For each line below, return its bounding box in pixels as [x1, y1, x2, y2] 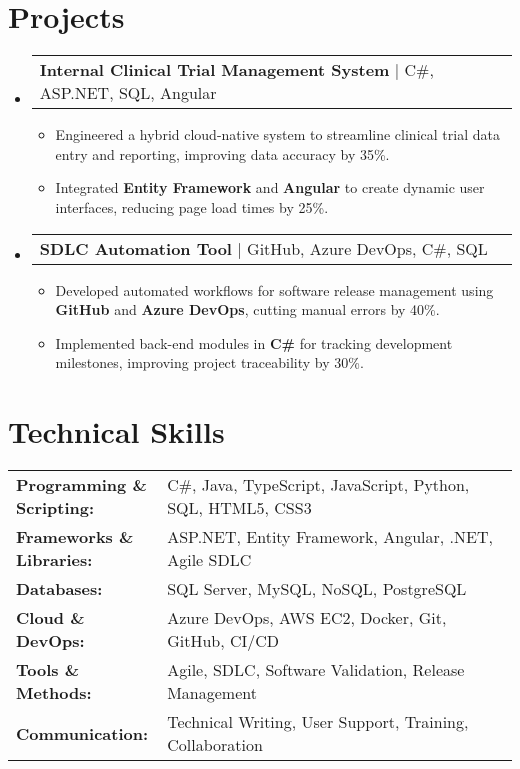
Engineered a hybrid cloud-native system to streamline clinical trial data [55, 124, 500, 145]
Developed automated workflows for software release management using [55, 279, 494, 300]
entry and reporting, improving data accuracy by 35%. [55, 143, 390, 164]
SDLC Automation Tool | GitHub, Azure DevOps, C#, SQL [39, 236, 488, 260]
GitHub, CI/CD [167, 629, 280, 652]
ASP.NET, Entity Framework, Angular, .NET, [167, 525, 493, 548]
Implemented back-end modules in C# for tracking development [55, 332, 453, 353]
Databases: [16, 577, 103, 600]
